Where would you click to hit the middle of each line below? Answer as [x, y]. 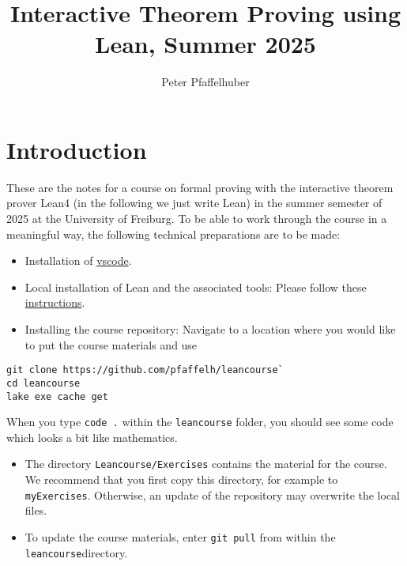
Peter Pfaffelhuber [205, 82]
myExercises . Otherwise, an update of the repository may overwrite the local [213, 494]
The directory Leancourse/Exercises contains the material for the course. [206, 464]
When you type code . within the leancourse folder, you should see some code [200, 422]
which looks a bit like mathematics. [92, 437]
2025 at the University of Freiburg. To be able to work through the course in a [197, 219]
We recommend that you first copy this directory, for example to [181, 479]
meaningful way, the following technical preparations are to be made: [173, 234]
